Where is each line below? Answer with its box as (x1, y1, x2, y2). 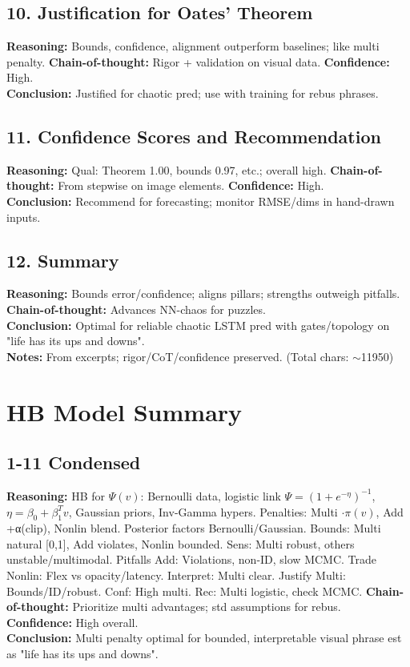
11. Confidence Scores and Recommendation (6, 123, 381, 148)
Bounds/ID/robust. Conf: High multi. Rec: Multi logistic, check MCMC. (6, 582, 363, 599)
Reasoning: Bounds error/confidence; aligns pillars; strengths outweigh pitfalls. (6, 285, 400, 302)
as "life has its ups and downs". (6, 645, 159, 662)
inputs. (6, 208, 41, 225)
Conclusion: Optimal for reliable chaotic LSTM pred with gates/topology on (6, 316, 390, 333)
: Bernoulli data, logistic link (140, 487, 281, 504)
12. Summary (6, 247, 119, 272)
